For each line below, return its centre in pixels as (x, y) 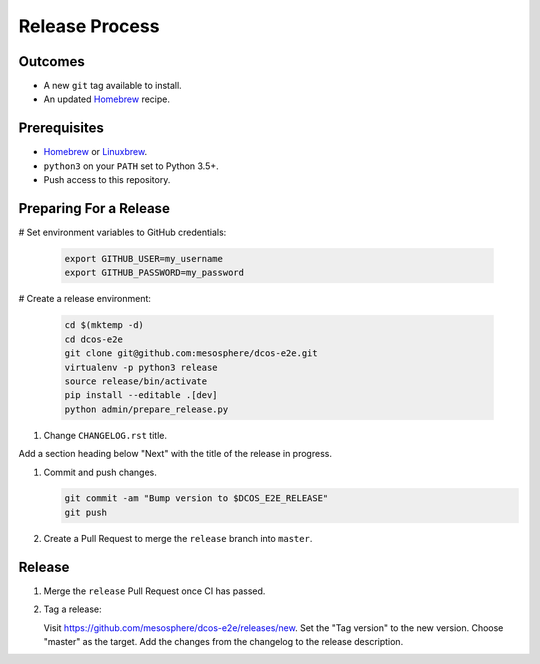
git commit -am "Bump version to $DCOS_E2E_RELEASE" (196, 498)
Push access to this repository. (107, 180)
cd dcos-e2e (94, 339)
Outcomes (51, 61)
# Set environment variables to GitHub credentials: (122, 232)
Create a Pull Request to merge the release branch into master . (178, 538)
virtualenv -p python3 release (141, 367)
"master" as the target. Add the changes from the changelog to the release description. (223, 641)
